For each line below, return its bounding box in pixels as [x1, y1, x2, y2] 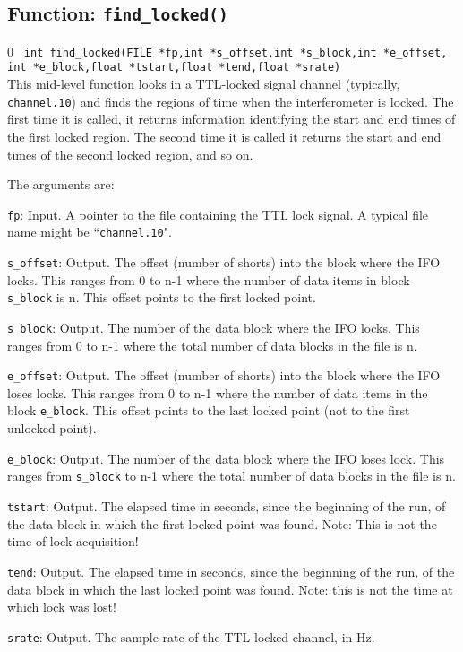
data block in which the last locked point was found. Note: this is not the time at [7, 579, 453, 598]
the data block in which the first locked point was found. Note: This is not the [7, 514, 437, 533]
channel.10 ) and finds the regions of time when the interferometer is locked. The [7, 91, 454, 110]
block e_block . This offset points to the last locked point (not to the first [7, 401, 410, 420]
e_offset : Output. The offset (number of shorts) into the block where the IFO [7, 366, 441, 385]
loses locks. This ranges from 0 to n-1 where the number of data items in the [7, 383, 428, 402]
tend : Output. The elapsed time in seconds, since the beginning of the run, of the [7, 561, 455, 580]
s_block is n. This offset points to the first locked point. [7, 288, 316, 307]
